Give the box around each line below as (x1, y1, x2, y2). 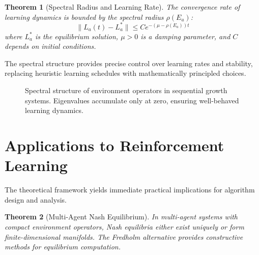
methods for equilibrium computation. (5, 241, 121, 252)
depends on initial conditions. (5, 41, 96, 51)
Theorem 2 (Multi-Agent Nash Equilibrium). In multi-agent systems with (5, 211, 238, 222)
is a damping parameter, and (140, 31, 231, 41)
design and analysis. (5, 194, 67, 205)
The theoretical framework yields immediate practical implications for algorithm (5, 184, 255, 195)
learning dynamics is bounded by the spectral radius (5, 11, 164, 22)
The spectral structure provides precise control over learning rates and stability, (5, 58, 253, 68)
